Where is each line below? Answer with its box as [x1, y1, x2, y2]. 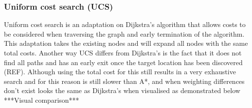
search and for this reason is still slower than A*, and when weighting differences [4, 76, 245, 86]
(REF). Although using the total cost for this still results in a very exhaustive [4, 67, 236, 77]
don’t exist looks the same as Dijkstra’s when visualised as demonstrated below [4, 85, 240, 95]
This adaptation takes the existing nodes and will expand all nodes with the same [4, 38, 248, 48]
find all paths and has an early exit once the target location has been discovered [4, 57, 243, 67]
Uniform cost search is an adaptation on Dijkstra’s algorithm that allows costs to [4, 19, 246, 29]
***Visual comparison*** [4, 94, 79, 105]
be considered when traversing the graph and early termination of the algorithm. [4, 28, 245, 39]
